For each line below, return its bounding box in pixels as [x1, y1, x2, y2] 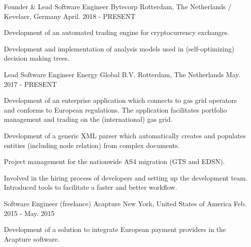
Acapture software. [4, 233, 60, 244]
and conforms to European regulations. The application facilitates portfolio [4, 104, 227, 115]
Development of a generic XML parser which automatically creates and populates [4, 130, 246, 140]
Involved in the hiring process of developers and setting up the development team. [4, 172, 248, 182]
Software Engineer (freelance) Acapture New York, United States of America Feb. [4, 198, 247, 208]
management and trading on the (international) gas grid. [4, 114, 173, 124]
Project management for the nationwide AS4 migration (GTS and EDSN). [4, 156, 225, 166]
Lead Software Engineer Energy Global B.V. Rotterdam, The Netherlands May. [4, 69, 240, 79]
